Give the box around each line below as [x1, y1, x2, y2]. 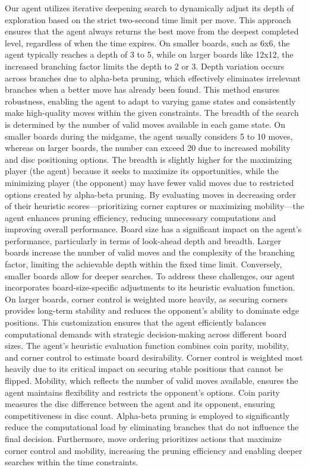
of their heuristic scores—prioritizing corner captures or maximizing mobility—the [5, 200, 304, 212]
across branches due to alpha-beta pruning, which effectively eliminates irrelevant [5, 71, 301, 84]
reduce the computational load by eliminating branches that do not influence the [5, 421, 299, 433]
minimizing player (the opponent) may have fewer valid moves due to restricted [5, 176, 294, 188]
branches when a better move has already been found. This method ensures [5, 83, 280, 96]
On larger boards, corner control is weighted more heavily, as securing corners [5, 292, 288, 305]
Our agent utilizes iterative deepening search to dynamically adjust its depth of [5, 2, 294, 14]
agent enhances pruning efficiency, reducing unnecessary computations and [5, 211, 276, 223]
